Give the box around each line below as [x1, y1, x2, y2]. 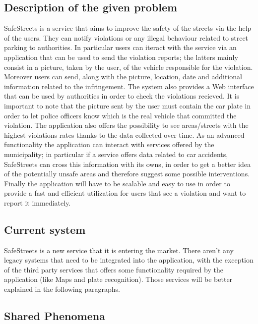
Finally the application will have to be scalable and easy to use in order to [4, 178, 230, 188]
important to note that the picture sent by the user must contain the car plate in [4, 100, 251, 110]
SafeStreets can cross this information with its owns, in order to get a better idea [4, 159, 251, 169]
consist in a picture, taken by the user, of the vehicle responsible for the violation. [4, 61, 253, 72]
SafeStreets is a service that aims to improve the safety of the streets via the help [4, 23, 252, 33]
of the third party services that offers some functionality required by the [4, 264, 223, 274]
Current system [4, 221, 86, 237]
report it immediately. [4, 197, 71, 208]
